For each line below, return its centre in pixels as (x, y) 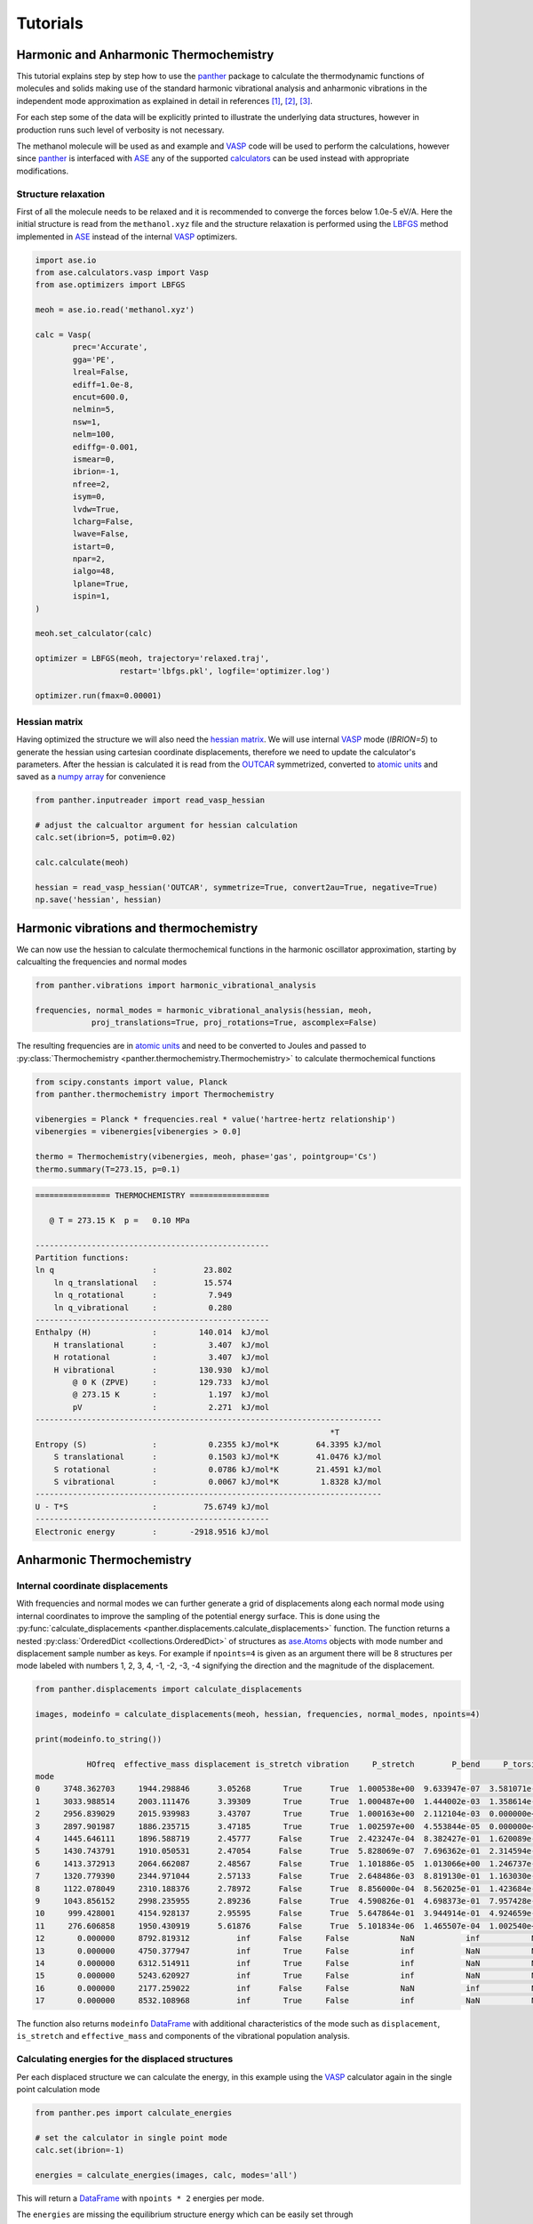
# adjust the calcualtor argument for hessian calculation (166, 826)
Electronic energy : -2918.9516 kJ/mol (152, 1531)
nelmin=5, (94, 410)
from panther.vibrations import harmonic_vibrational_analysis (176, 986)
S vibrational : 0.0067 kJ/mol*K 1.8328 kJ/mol (218, 1482)
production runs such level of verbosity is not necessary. (120, 130)
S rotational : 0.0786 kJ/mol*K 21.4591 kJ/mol (218, 1469)
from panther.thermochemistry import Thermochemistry (155, 1095)
